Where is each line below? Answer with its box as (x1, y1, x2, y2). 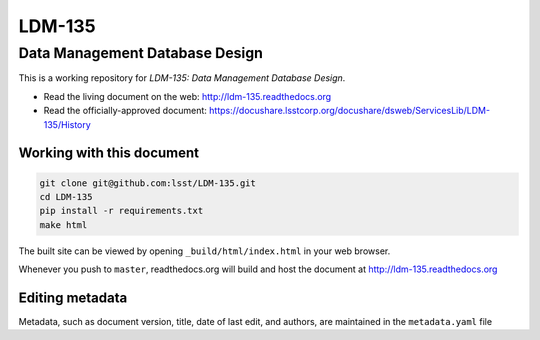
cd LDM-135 (39, 191, 93, 202)
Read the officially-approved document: (43, 105, 207, 117)
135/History (43, 118, 92, 130)
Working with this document (18, 145, 200, 162)
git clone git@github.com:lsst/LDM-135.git (39, 177, 257, 189)
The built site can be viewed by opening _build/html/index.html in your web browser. (18, 245, 391, 257)
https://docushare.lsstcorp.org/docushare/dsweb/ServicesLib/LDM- (208, 105, 490, 117)
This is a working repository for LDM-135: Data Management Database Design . (18, 72, 346, 84)
